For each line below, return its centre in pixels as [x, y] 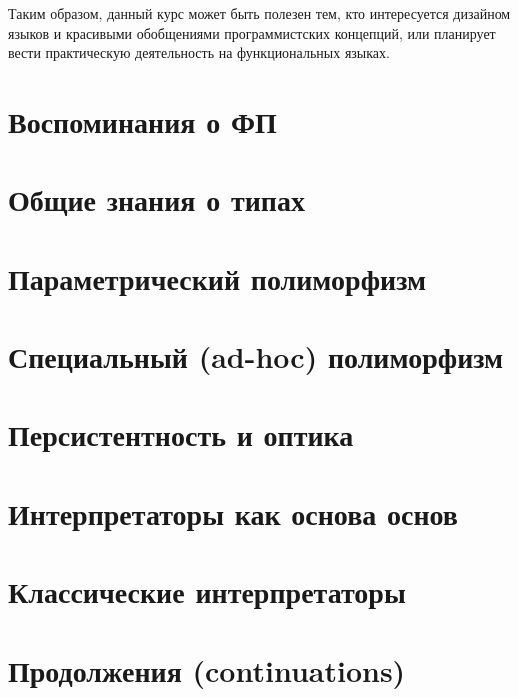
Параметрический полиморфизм [217, 277]
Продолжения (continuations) [207, 669]
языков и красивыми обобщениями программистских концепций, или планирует [252, 32]
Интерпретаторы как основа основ [233, 512]
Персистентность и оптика [181, 434]
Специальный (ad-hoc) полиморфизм [256, 356]
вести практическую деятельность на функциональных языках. [199, 52]
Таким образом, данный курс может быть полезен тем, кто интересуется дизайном [259, 13]
